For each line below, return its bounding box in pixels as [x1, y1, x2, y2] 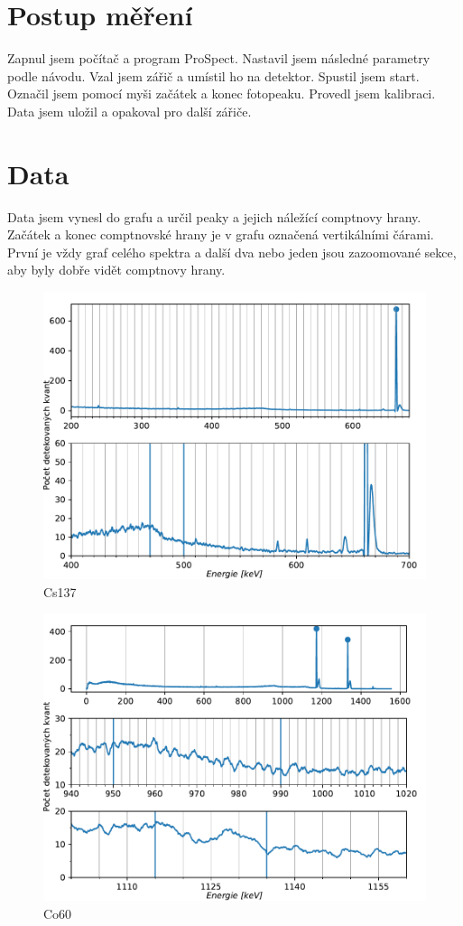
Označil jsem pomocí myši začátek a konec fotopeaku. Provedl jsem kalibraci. [7, 84, 436, 103]
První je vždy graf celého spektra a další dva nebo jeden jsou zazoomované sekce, [7, 242, 457, 261]
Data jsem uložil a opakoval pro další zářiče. [7, 101, 252, 120]
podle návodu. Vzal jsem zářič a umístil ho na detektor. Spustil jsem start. [7, 66, 420, 85]
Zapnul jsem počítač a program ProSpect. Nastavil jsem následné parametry [7, 49, 431, 68]
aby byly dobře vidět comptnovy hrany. [7, 260, 226, 279]
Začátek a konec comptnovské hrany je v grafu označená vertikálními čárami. [7, 225, 434, 244]
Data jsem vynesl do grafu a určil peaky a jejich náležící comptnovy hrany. [7, 207, 421, 226]
